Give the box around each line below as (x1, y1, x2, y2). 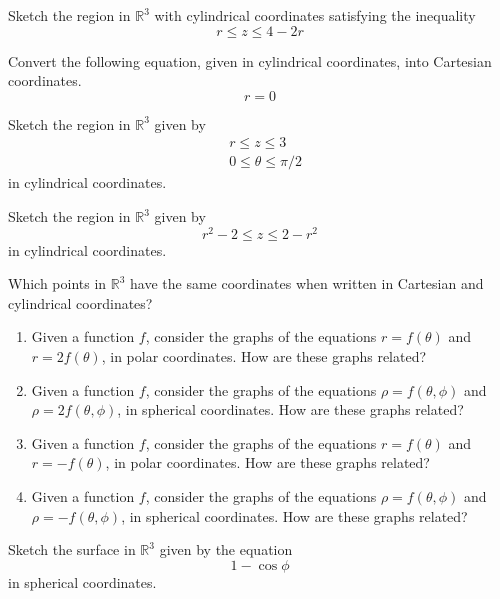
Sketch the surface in (8, 539, 136, 560)
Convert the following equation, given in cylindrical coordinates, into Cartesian (8, 50, 492, 71)
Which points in (8, 273, 107, 294)
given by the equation (159, 539, 293, 560)
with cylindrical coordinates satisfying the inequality (154, 5, 476, 25)
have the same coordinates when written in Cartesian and (130, 273, 484, 294)
